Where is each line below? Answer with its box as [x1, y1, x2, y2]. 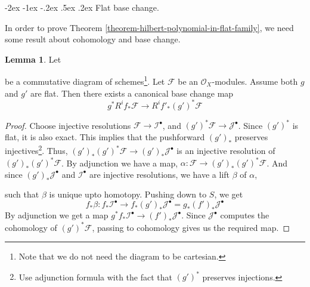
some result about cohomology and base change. [5, 33, 181, 45]
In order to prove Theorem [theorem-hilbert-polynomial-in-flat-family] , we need [5, 21, 294, 33]
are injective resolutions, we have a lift [89, 168, 230, 180]
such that [5, 188, 39, 200]
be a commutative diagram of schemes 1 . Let [5, 73, 165, 88]
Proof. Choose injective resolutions [5, 119, 131, 131]
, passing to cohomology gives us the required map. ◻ [92, 221, 290, 233]
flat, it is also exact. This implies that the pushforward [5, 130, 205, 143]
